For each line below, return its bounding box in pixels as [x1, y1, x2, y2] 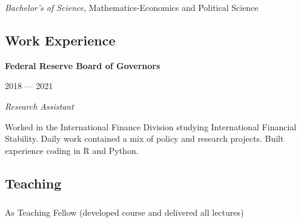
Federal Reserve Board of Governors [5, 59, 160, 72]
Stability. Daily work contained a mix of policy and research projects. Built [5, 132, 284, 145]
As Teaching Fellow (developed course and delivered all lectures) [5, 205, 244, 218]
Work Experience [5, 30, 116, 49]
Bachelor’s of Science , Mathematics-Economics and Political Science [5, 1, 259, 13]
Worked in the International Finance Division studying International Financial [5, 120, 297, 133]
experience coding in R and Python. [5, 144, 139, 156]
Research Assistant [5, 99, 74, 112]
